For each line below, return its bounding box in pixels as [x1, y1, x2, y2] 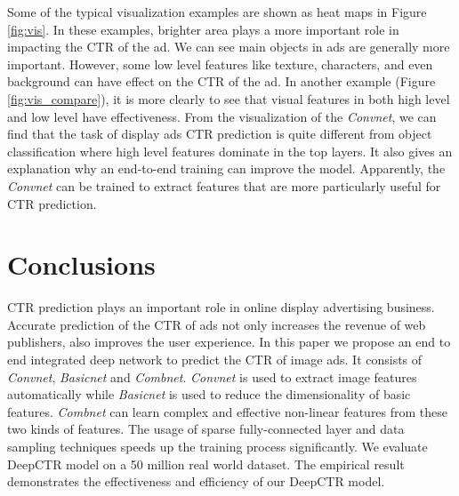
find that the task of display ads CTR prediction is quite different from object [7, 124, 432, 143]
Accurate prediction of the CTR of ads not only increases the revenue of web [7, 315, 426, 333]
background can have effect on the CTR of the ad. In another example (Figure [7, 72, 436, 91]
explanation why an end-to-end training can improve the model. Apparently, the [7, 159, 446, 178]
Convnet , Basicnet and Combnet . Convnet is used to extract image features [7, 367, 417, 386]
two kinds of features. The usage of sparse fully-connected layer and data [7, 420, 405, 438]
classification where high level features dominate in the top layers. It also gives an [7, 141, 453, 160]
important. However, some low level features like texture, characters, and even [7, 54, 433, 73]
